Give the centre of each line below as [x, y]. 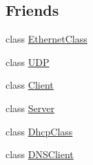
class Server [30, 108]
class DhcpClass [39, 131]
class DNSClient [40, 154]
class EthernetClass [46, 39]
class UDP [28, 62]
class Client [30, 85]
